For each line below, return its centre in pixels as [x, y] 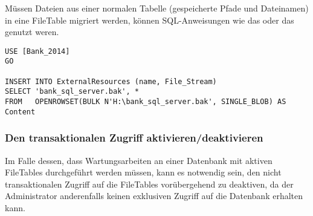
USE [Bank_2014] [37, 51]
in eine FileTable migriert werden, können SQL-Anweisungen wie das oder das [150, 20]
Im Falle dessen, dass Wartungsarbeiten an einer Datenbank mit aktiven [139, 160]
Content [20, 112]
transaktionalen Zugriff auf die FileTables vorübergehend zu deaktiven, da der [149, 184]
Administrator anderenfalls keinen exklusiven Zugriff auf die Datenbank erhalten [154, 196]
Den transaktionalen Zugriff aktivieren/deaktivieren [134, 138]
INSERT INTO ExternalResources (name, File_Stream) [111, 81]
